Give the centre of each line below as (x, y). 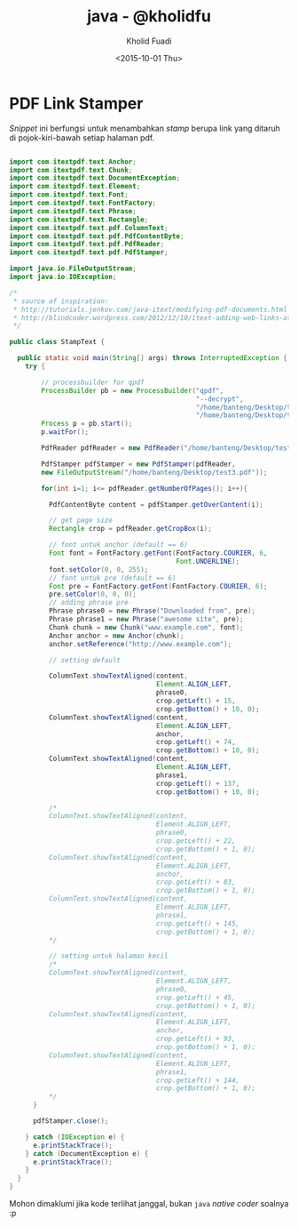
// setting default (85, 660)
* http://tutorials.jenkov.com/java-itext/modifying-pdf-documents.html (150, 309)
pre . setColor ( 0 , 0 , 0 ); (93, 594)
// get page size (81, 521)
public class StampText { (57, 342)
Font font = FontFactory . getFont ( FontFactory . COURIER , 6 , (158, 553)
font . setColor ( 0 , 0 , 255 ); (98, 569)
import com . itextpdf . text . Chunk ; (71, 170)
